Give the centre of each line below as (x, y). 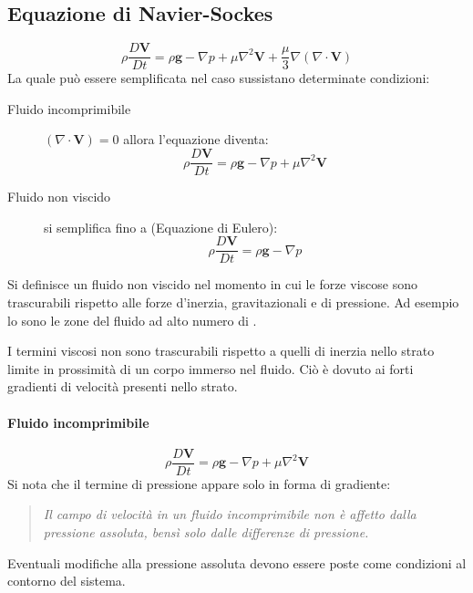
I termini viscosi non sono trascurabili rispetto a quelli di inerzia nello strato (221, 351)
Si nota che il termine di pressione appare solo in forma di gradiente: (199, 483)
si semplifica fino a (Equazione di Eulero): (161, 227)
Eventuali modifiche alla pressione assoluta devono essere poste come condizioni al (237, 562)
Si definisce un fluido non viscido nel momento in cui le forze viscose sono (212, 284)
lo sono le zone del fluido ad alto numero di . (132, 320)
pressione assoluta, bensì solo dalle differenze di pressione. (206, 531)
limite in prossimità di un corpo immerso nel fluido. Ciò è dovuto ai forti (211, 368)
